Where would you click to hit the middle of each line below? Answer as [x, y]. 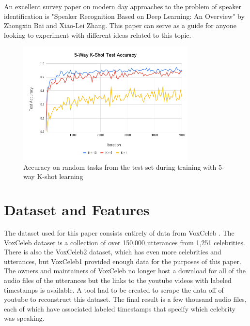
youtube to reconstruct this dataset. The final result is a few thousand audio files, [125, 299]
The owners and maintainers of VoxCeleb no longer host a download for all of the [125, 271]
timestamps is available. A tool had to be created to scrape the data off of [114, 289]
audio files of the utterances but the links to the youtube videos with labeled [118, 280]
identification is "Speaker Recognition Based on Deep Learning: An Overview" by [124, 16]
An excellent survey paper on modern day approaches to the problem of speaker [123, 6]
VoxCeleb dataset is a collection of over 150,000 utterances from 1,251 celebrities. [125, 242]
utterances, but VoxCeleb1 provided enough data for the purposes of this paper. [123, 261]
